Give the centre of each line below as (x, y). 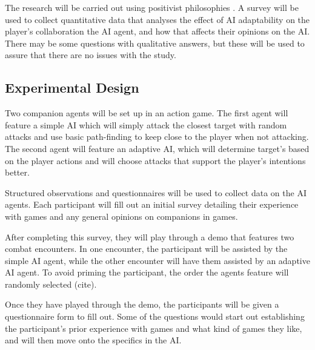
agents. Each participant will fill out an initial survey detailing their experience (152, 204)
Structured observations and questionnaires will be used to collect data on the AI (156, 192)
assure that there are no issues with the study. (91, 55)
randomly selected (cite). (51, 284)
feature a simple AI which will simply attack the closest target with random (146, 124)
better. (17, 172)
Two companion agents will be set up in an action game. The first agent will (147, 113)
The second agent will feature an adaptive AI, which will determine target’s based (157, 148)
